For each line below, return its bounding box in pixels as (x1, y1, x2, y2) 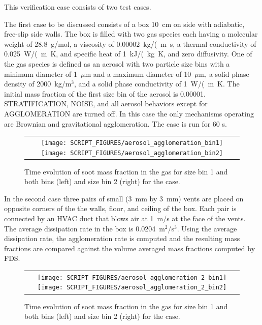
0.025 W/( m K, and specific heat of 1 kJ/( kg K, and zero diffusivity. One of (4, 48, 252, 59)
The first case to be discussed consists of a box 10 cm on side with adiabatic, (4, 18, 245, 29)
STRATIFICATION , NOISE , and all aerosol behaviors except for (4, 98, 208, 109)
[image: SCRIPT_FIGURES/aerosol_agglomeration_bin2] (41, 149, 223, 157)
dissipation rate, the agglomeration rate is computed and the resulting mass (4, 233, 240, 244)
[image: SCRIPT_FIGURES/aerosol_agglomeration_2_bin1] (37, 274, 227, 281)
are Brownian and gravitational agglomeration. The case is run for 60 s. (4, 118, 227, 129)
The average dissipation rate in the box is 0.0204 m (4, 223, 165, 233)
